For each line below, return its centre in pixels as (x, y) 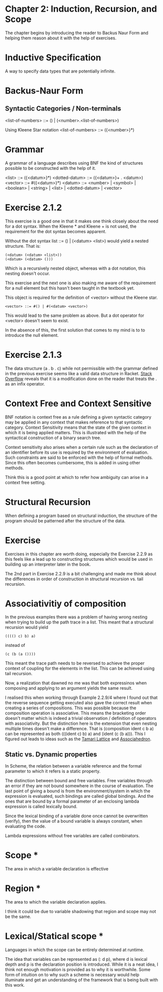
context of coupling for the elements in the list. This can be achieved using (80, 668)
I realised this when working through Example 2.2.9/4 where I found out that (81, 698)
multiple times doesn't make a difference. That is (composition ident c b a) (80, 729)
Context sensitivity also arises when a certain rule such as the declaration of (81, 447)
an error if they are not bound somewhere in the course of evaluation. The (79, 786)
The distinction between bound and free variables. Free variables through (79, 781)
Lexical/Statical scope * (54, 936)
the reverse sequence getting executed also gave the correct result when (79, 703)
